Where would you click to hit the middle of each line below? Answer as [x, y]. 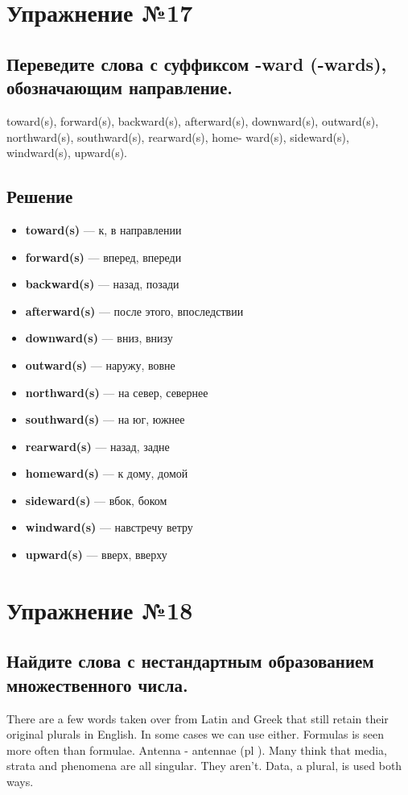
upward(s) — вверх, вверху [96, 555]
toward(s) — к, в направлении [103, 229]
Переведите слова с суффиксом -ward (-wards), [197, 63]
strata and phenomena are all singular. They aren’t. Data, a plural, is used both [204, 766]
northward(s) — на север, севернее [117, 392]
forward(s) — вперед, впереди [103, 257]
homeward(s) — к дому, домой [107, 473]
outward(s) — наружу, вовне [100, 364]
